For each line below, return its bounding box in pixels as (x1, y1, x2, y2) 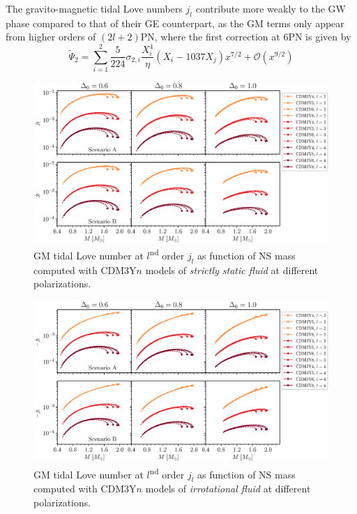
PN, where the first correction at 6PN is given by (140, 29, 351, 44)
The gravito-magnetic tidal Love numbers (6, 1, 183, 15)
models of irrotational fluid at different (145, 481, 311, 496)
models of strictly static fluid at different (145, 262, 319, 277)
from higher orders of (6, 29, 96, 44)
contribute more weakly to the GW (195, 1, 346, 15)
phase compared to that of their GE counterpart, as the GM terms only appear (6, 15, 344, 30)
